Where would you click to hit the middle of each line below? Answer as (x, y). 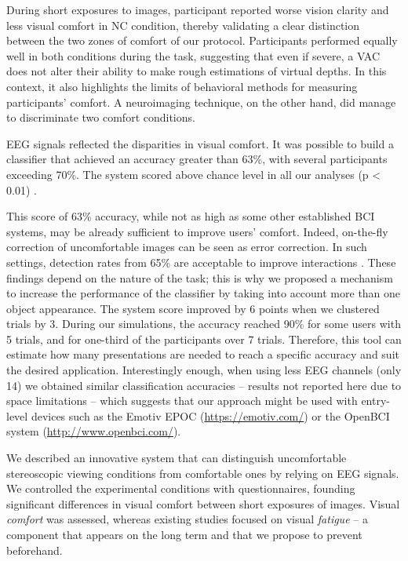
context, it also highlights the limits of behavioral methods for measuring (182, 86)
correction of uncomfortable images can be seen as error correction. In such (187, 247)
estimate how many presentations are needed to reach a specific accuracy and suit (203, 354)
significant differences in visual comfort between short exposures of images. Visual (203, 503)
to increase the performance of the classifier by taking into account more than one (204, 293)
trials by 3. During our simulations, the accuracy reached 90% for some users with (204, 324)
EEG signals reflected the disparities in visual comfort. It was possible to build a (200, 143)
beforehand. (35, 550)
